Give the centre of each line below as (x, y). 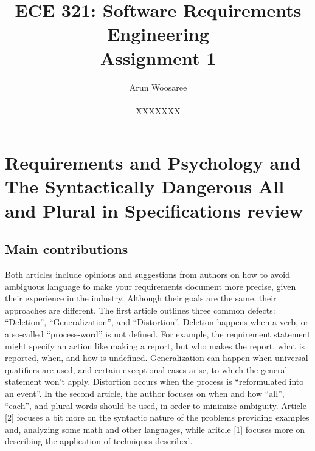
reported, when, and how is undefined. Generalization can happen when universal (157, 358)
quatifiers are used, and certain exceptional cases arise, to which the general (146, 369)
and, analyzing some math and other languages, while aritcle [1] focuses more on (155, 429)
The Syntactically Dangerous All (145, 186)
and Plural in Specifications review (154, 210)
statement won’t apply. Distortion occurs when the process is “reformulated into (154, 381)
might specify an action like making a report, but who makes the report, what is (155, 346)
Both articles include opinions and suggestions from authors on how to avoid (148, 274)
